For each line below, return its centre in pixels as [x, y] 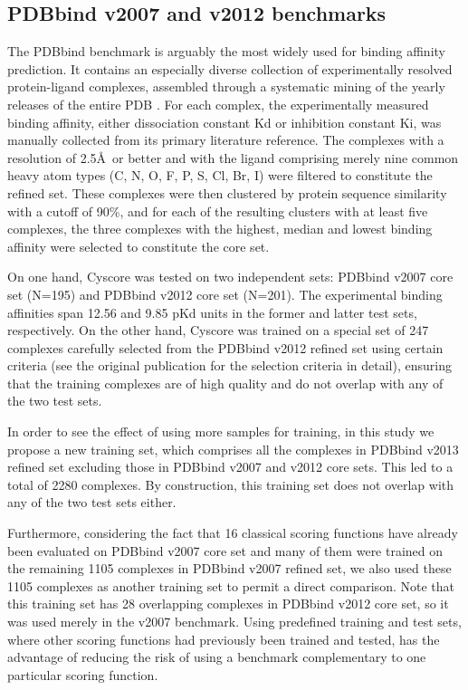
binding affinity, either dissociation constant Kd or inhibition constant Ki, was [224, 122]
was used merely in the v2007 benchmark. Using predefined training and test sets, [234, 622]
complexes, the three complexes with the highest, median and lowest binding [220, 229]
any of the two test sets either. [92, 502]
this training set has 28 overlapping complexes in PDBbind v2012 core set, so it [228, 604]
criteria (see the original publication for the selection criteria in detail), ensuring [229, 365]
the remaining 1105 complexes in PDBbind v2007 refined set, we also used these [229, 568]
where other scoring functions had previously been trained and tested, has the [224, 639]
